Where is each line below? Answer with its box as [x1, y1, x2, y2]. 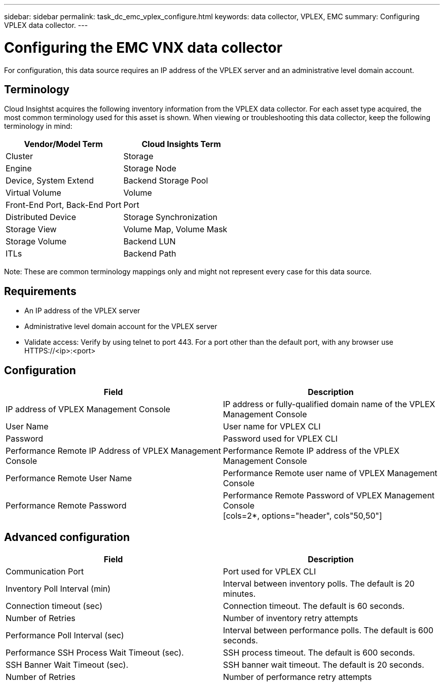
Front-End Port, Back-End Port [6, 200, 122, 210]
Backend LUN [123, 236, 176, 247]
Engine [6, 163, 32, 174]
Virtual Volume [6, 188, 61, 198]
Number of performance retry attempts [223, 671, 372, 682]
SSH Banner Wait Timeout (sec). [6, 659, 129, 670]
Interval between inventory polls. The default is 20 [223, 578, 415, 589]
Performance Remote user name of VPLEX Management [223, 468, 437, 479]
